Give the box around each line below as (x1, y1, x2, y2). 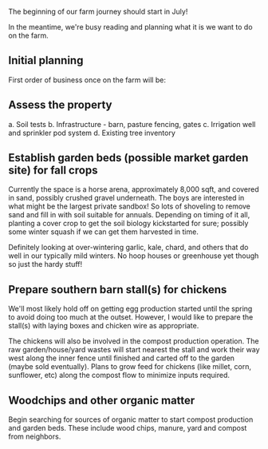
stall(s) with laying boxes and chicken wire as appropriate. (8, 321, 199, 331)
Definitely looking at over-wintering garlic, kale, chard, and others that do (8, 243, 249, 252)
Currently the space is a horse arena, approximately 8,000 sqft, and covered (8, 185, 259, 194)
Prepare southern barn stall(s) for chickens (8, 283, 227, 296)
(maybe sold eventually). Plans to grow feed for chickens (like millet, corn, (8, 362, 251, 372)
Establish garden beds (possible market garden (8, 151, 249, 165)
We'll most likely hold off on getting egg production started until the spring (8, 304, 253, 314)
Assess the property (8, 98, 112, 112)
